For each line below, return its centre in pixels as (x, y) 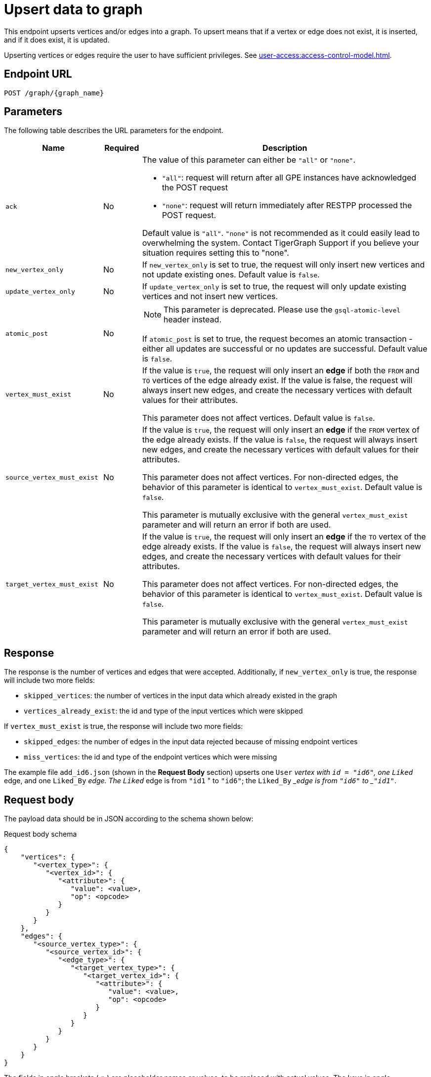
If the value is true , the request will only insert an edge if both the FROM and (281, 371)
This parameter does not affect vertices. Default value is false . (259, 418)
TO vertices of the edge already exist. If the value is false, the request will (277, 381)
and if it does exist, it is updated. (57, 40)
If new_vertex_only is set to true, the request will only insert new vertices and (283, 265)
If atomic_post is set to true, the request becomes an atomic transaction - (277, 339)
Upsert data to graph (73, 9)
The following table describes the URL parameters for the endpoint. (114, 131)
